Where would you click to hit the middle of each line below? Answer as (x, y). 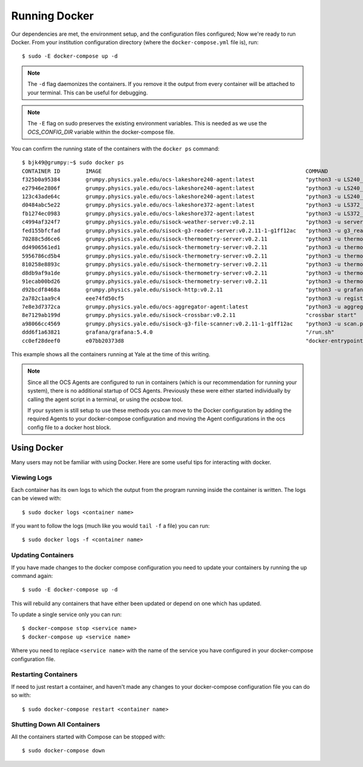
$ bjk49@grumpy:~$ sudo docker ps (73, 163)
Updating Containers (42, 556)
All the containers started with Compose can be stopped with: (88, 737)
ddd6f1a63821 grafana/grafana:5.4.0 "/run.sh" (178, 332)
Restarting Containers (44, 674)
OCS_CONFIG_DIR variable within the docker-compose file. (101, 132)
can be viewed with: (36, 498)
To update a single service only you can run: (67, 614)
